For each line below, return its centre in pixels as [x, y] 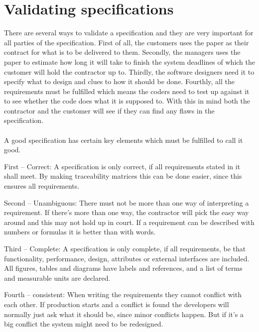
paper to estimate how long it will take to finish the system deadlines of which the [129, 61]
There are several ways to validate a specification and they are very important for [129, 33]
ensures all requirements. [42, 186]
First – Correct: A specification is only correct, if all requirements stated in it [122, 166]
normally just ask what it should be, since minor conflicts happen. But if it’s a [124, 314]
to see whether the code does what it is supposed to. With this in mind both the [127, 101]
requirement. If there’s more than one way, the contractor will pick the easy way [127, 212]
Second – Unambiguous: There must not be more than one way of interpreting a [127, 202]
